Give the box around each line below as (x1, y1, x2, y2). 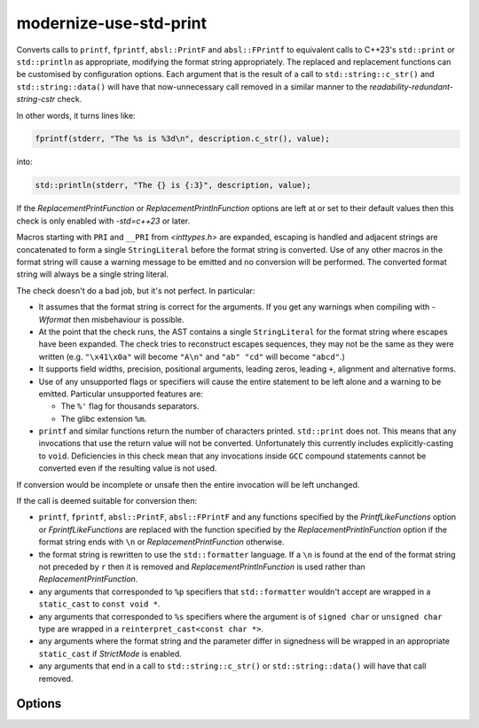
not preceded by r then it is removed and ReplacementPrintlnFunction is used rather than (38, 561, 365, 572)
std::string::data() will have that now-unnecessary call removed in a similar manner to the (16, 81, 368, 92)
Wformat (38, 314, 71, 325)
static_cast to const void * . (38, 599, 161, 609)
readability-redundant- (369, 81, 454, 92)
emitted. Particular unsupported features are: (38, 388, 204, 399)
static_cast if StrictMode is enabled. (38, 648, 182, 659)
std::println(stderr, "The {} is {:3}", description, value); (35, 180, 311, 191)
